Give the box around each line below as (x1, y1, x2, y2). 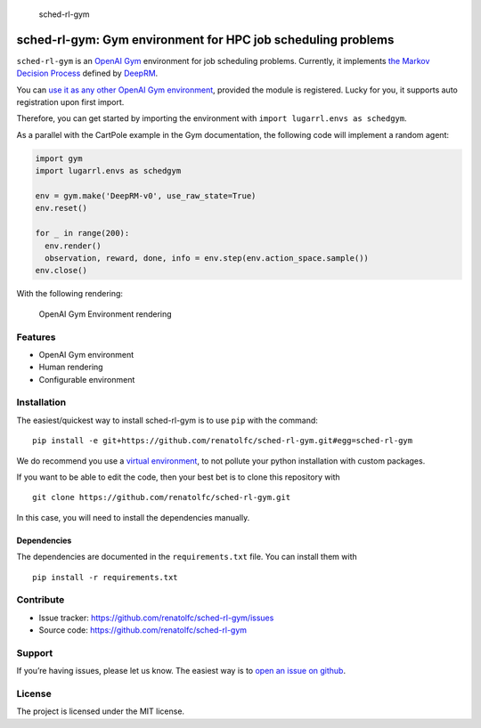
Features (16, 330, 56, 343)
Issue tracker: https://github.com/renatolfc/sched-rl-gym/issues (38, 612, 274, 623)
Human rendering (38, 361, 103, 373)
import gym (35, 153, 83, 164)
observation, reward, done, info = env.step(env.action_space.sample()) (45, 253, 370, 263)
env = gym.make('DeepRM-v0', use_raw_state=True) (35, 191, 257, 201)
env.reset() (35, 203, 88, 214)
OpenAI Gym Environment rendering (38, 308, 173, 320)
